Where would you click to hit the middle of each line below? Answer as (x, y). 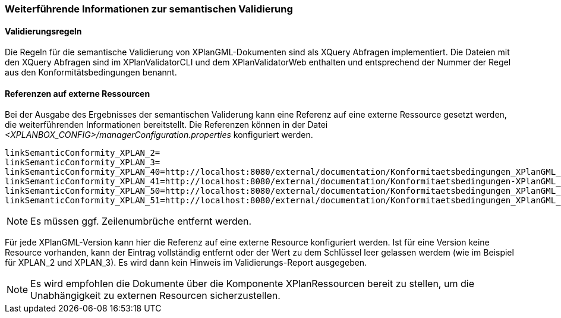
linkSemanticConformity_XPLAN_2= (83, 153)
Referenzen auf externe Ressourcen (78, 93)
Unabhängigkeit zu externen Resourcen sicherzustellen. (155, 296)
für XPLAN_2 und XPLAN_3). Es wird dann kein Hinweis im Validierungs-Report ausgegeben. (186, 263)
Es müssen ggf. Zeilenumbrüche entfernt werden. (141, 221)
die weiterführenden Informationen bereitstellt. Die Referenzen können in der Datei (166, 125)
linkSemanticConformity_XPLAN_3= (83, 163)
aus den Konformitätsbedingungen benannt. (91, 73)
